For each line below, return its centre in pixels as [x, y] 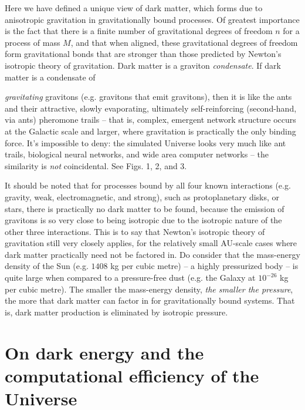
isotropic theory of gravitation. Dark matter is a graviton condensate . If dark [143, 65]
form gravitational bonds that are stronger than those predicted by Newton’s [143, 54]
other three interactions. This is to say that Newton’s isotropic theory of [135, 231]
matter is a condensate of [50, 77]
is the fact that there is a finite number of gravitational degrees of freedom [139, 31]
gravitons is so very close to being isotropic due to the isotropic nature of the [143, 220]
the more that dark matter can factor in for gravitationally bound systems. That [150, 300]
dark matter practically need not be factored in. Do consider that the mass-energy [152, 254]
